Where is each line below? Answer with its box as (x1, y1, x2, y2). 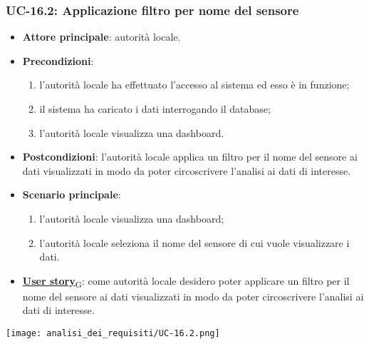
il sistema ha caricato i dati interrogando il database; (39, 101, 271, 116)
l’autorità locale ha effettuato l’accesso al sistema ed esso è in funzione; (39, 77, 350, 92)
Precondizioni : (22, 53, 94, 68)
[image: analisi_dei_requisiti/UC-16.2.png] (6, 328, 220, 339)
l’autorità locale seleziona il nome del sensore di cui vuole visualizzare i (39, 235, 350, 250)
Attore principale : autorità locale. (22, 29, 181, 44)
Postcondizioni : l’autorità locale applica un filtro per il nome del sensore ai (22, 149, 358, 164)
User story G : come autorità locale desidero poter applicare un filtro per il (22, 273, 350, 290)
